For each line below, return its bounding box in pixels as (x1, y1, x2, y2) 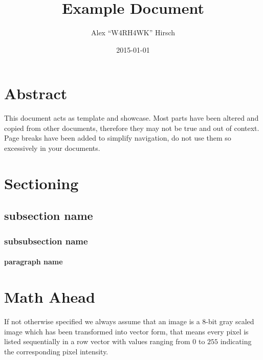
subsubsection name (4, 234, 88, 247)
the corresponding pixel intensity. (4, 346, 108, 356)
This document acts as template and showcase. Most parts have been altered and (4, 112, 259, 123)
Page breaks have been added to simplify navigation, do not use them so (4, 132, 231, 143)
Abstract (4, 83, 68, 104)
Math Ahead (4, 286, 95, 307)
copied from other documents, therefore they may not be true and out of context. (4, 122, 259, 133)
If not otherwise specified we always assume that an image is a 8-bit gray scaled (4, 316, 254, 326)
